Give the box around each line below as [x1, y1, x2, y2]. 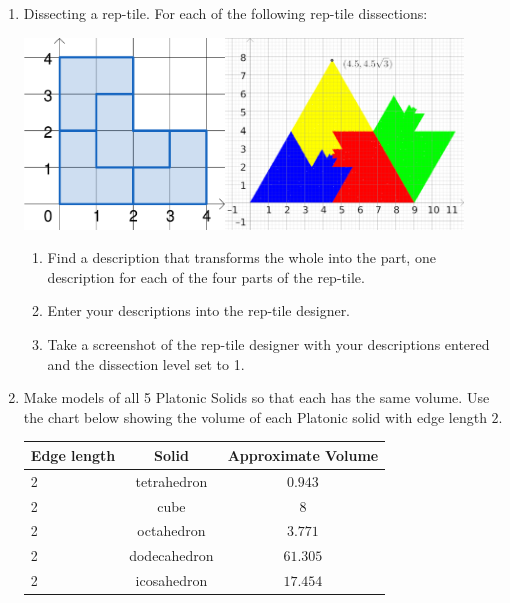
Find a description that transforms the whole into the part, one [47, 247, 436, 268]
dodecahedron [129, 545, 214, 566]
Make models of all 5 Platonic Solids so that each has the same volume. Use [23, 387, 490, 408]
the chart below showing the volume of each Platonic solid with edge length [23, 406, 487, 427]
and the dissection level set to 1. [47, 353, 245, 374]
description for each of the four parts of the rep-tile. [47, 266, 365, 287]
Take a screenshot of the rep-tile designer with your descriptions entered [47, 333, 490, 354]
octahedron [137, 520, 206, 541]
